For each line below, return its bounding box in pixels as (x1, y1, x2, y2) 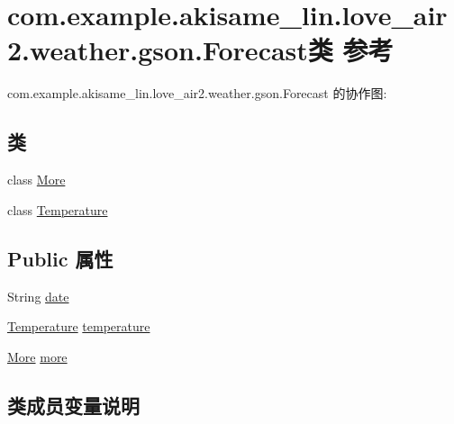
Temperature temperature (7, 317, 150, 336)
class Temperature (7, 200, 108, 219)
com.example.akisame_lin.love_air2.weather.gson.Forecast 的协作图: (7, 84, 387, 103)
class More (7, 170, 66, 189)
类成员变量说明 (7, 391, 140, 419)
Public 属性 (7, 244, 113, 272)
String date (7, 286, 69, 305)
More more (7, 347, 68, 365)
